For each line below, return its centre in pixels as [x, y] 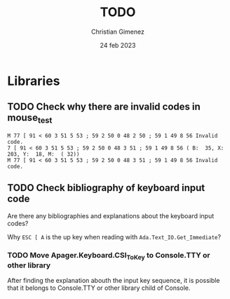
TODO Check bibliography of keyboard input [106, 188]
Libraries [34, 81]
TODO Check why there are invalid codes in [104, 107]
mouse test [30, 119]
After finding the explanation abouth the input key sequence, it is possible [114, 281]
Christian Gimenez [118, 32]
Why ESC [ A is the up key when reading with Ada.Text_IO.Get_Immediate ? [114, 237]
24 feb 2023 [118, 45]
